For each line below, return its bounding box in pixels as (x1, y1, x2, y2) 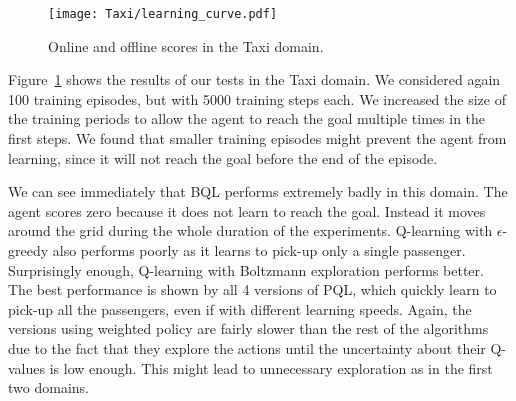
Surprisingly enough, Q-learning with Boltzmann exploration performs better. (8, 259, 484, 280)
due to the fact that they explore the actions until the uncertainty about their (8, 337, 486, 358)
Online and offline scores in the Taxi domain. (48, 35, 324, 56)
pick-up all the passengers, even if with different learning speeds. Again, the (8, 298, 472, 319)
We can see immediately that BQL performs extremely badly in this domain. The (8, 181, 508, 202)
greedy (8, 240, 49, 260)
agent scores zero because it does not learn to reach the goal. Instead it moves (8, 200, 486, 221)
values (8, 357, 46, 378)
